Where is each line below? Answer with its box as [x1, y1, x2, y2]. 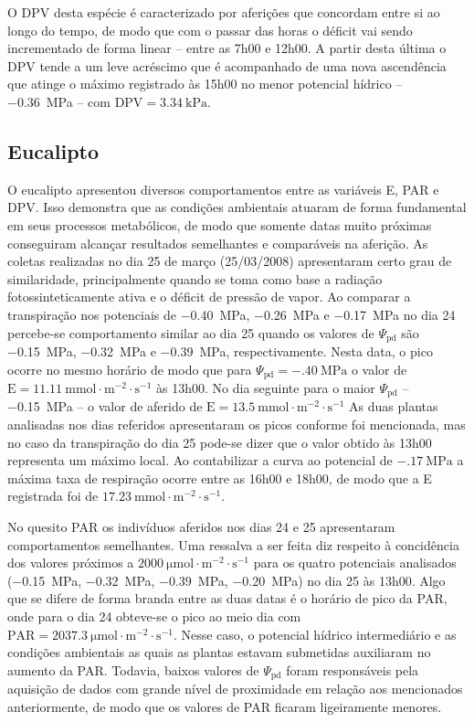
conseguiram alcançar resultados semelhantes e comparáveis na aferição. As [7, 233, 428, 252]
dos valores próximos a [7, 553, 134, 572]
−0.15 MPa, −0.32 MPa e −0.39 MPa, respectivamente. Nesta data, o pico [7, 341, 433, 360]
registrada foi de [7, 486, 99, 505]
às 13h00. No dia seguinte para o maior [156, 378, 375, 398]
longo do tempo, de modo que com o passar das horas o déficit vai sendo [7, 20, 413, 39]
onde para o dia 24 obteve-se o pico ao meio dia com [7, 607, 301, 625]
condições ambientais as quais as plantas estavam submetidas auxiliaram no [7, 642, 431, 662]
